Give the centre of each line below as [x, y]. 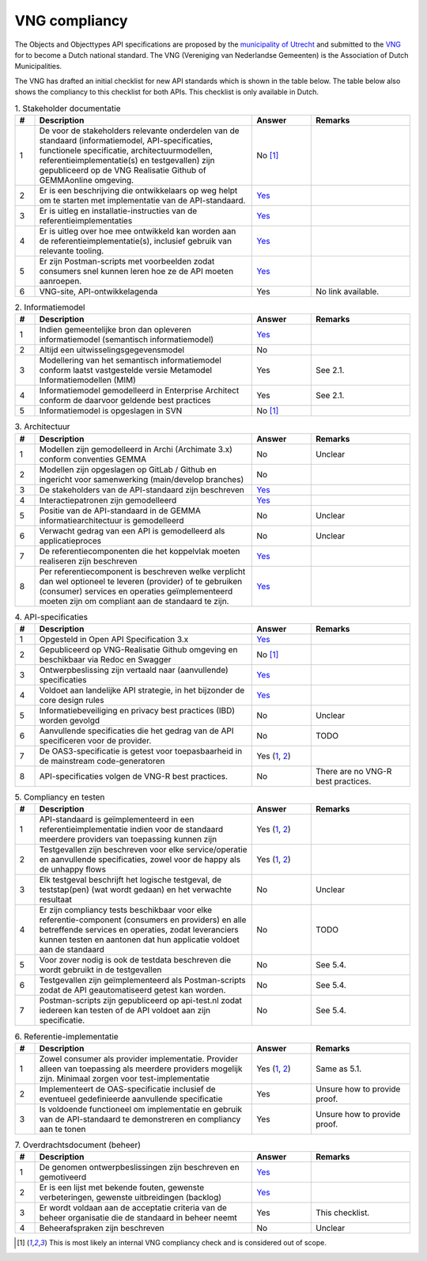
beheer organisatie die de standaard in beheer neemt [138, 1217]
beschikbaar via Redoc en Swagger [105, 659]
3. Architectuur [42, 427]
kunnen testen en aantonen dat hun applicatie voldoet [140, 940]
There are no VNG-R [353, 771]
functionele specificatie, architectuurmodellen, [126, 150]
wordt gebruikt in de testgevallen [100, 970]
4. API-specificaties [51, 617]
